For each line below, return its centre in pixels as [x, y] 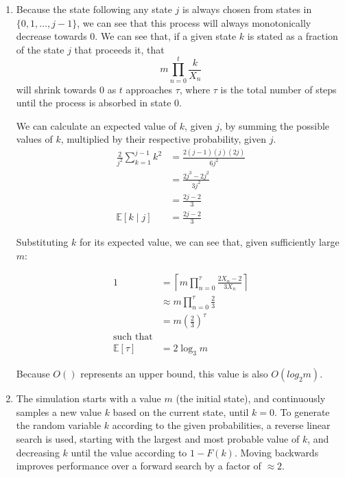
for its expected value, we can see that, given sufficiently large [209, 242]
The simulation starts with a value [88, 398]
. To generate [302, 411]
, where [195, 89]
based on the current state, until [181, 411]
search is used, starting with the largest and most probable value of [158, 438]
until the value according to [129, 452]
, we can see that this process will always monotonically [194, 22]
